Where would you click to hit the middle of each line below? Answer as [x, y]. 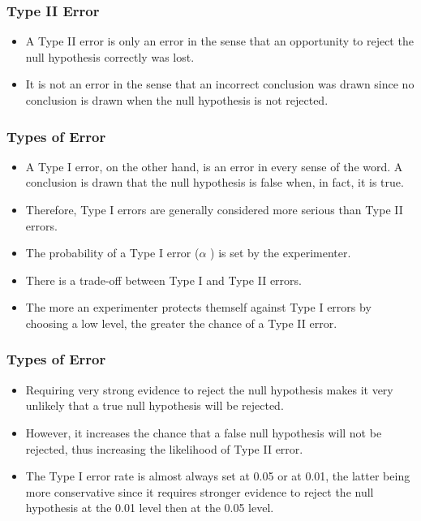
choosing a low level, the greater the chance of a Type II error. [181, 323]
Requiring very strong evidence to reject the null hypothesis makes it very [209, 389]
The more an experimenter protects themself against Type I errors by [198, 307]
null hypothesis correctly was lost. [110, 56]
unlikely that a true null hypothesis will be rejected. [155, 405]
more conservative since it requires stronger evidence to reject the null [200, 491]
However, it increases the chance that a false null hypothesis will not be [204, 432]
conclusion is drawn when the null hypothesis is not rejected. [177, 100]
